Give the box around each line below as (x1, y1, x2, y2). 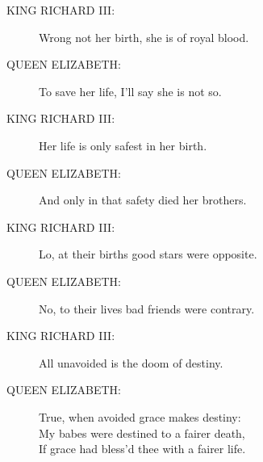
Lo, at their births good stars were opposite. (39, 246, 257, 262)
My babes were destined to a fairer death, (39, 424, 245, 441)
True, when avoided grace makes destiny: (39, 408, 241, 425)
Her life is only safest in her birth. (39, 136, 207, 153)
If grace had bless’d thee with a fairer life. (39, 440, 246, 457)
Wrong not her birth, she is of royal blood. (39, 28, 249, 45)
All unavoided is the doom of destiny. (39, 354, 223, 371)
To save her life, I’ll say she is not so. (39, 82, 222, 99)
